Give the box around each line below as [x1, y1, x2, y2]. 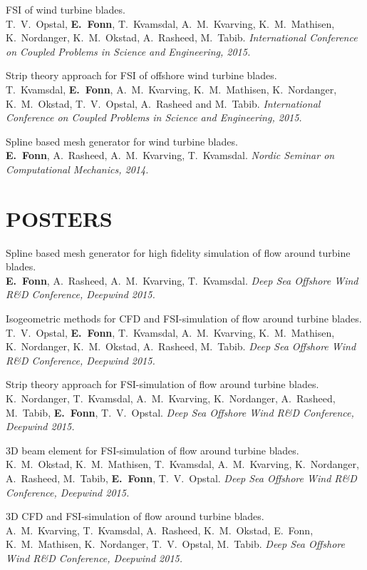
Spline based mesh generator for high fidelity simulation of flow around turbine [6, 245, 351, 260]
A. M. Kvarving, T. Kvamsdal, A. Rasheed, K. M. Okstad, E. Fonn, [6, 522, 314, 537]
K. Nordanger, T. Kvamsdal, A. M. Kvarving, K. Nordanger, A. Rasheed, [6, 391, 336, 405]
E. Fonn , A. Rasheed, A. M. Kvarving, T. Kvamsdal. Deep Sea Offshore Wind [6, 273, 358, 287]
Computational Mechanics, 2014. [6, 161, 149, 176]
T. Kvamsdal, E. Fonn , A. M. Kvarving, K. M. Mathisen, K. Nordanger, [6, 81, 337, 96]
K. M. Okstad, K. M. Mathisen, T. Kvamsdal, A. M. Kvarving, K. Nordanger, [6, 457, 359, 472]
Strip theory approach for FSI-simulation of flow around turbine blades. [6, 377, 319, 392]
